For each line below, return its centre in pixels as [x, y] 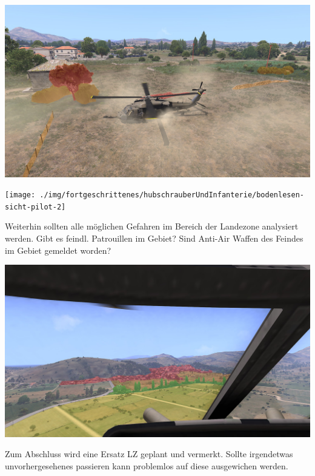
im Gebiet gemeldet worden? [58, 250]
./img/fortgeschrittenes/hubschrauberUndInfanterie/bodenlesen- [172, 195]
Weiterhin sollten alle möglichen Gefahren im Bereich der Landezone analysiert [152, 226]
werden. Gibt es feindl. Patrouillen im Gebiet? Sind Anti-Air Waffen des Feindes [154, 238]
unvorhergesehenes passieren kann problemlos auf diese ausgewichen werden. [147, 465]
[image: [20, 195]
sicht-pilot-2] [35, 207]
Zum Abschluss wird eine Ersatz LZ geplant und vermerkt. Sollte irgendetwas [149, 454]
